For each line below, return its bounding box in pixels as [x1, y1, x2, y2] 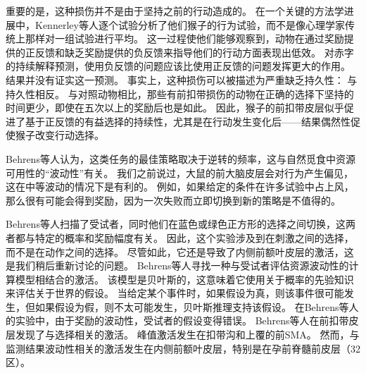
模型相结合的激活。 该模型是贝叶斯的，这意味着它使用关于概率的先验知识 [15, 271, 354, 286]
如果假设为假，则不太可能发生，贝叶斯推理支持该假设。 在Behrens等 [34, 299, 349, 314]
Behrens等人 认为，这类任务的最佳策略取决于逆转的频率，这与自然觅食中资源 [6, 151, 355, 166]
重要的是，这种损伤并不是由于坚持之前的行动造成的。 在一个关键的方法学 [6, 4, 344, 18]
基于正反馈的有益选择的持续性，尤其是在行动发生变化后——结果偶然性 [25, 114, 351, 128]
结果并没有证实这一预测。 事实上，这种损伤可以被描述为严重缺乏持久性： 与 [6, 72, 358, 87]
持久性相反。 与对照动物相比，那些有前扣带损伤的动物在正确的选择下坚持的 [6, 86, 354, 101]
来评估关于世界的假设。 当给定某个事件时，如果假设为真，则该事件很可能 [6, 286, 344, 300]
